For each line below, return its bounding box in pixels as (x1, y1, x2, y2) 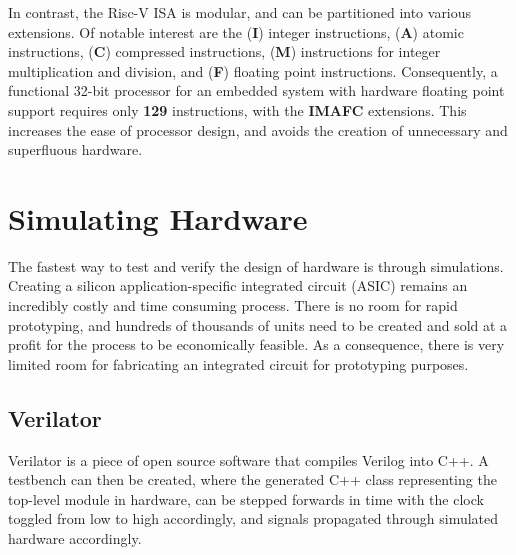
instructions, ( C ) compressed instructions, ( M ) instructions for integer (8, 41, 441, 62)
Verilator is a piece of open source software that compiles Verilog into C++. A (8, 449, 489, 470)
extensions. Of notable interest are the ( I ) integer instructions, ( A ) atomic (8, 21, 464, 42)
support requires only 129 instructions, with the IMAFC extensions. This (8, 99, 467, 120)
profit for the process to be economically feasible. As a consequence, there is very (8, 334, 505, 355)
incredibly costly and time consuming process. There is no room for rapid (8, 295, 458, 316)
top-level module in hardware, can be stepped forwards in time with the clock (8, 488, 484, 509)
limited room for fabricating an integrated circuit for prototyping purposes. (8, 353, 469, 374)
